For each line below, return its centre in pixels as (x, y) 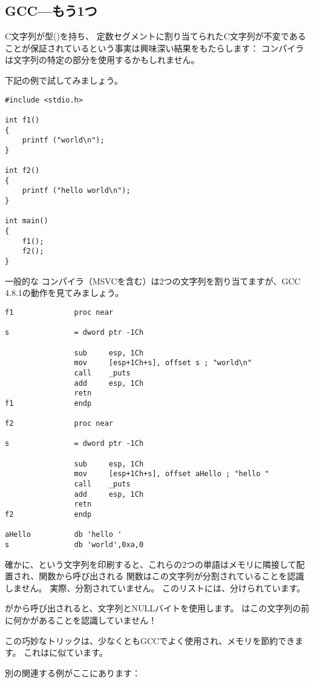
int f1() (22, 120)
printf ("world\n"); (63, 140)
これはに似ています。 (66, 652)
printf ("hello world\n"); (76, 191)
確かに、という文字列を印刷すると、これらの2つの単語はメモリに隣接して (151, 564)
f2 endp (48, 515)
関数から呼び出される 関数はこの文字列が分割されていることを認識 (172, 576)
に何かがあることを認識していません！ (81, 620)
